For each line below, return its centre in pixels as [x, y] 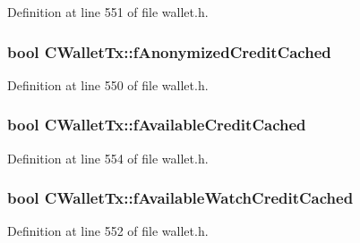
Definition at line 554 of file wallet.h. [108, 158]
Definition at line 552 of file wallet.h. [108, 231]
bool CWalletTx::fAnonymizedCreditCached [169, 51]
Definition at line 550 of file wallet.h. [108, 84]
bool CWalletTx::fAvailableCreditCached [157, 125]
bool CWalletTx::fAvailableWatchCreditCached [180, 198]
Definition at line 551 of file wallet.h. [108, 12]
